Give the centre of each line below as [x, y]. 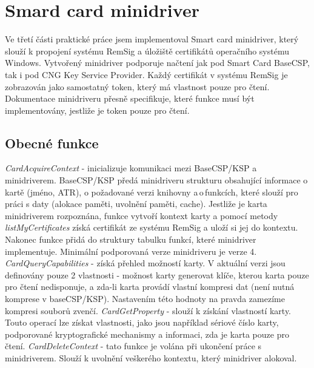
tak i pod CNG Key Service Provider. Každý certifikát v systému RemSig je [146, 74]
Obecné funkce [52, 143]
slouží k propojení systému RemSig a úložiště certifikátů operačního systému [147, 51]
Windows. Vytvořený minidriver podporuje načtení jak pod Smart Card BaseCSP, [157, 63]
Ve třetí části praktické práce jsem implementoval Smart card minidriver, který [152, 39]
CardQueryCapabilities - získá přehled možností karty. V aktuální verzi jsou [145, 263]
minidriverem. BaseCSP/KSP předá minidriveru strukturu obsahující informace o [156, 180]
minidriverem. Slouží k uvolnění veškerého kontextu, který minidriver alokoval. [151, 357]
